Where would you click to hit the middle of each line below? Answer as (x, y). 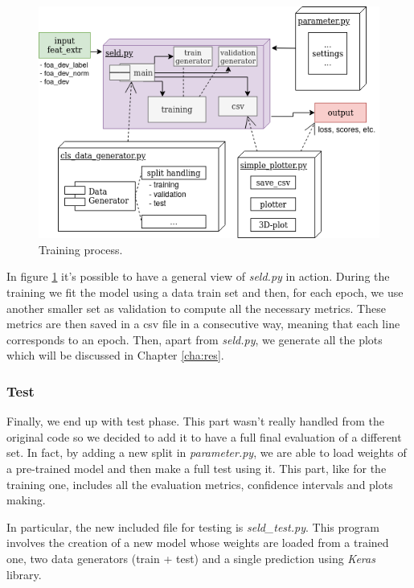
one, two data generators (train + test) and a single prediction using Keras (191, 558)
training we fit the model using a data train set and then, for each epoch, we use (205, 292)
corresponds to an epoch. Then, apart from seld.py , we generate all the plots (195, 339)
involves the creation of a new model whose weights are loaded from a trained (198, 543)
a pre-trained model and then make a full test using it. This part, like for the (197, 468)
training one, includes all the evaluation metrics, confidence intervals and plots (200, 484)
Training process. (81, 249)
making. (26, 500)
